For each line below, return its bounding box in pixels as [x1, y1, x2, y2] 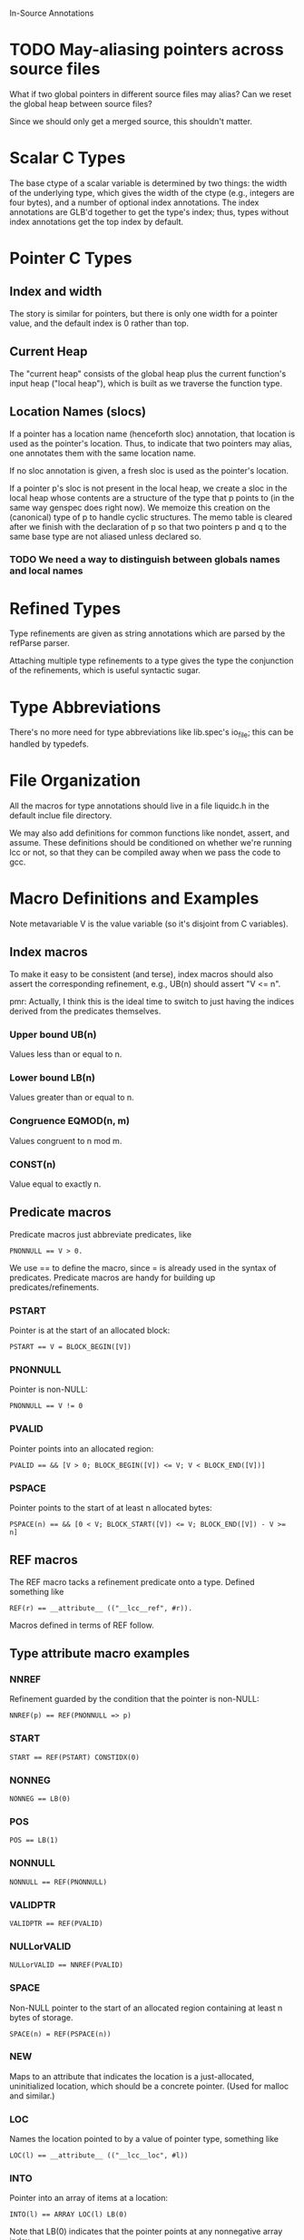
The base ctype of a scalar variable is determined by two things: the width [9, 177, 288, 189]
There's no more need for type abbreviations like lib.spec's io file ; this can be [9, 727, 294, 740]
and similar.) [9, 2090, 55, 2101]
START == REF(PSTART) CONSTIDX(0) [9, 1753, 141, 1762]
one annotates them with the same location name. [9, 447, 197, 458]
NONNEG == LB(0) [9, 1795, 71, 1804]
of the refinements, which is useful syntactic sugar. [9, 665, 201, 676]
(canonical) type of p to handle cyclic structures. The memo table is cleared [9, 512, 293, 523]
